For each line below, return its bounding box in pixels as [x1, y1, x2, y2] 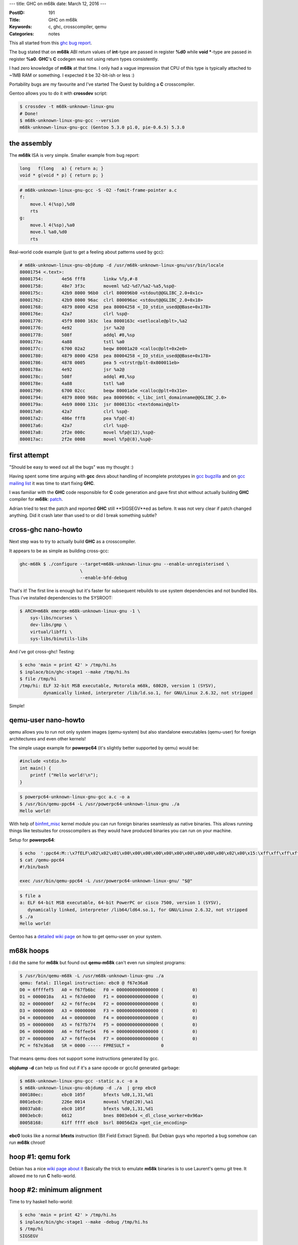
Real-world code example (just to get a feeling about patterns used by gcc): [9, 249, 164, 255]
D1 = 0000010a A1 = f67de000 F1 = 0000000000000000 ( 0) [19, 994, 198, 999]
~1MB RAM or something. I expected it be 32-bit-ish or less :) [9, 72, 135, 78]
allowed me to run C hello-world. [9, 1173, 76, 1179]
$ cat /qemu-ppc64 [19, 857, 65, 863]
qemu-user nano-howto [9, 716, 85, 724]
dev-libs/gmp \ [30, 622, 67, 627]
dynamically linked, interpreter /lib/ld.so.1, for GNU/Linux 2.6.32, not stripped [43, 690, 253, 696]
